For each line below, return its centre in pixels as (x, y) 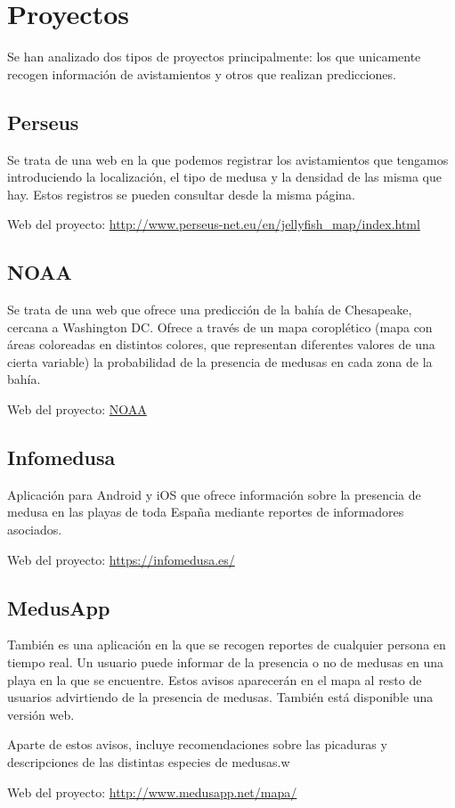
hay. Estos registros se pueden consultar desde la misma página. (181, 194)
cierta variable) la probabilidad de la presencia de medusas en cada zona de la (220, 361)
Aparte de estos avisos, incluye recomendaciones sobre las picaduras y (197, 744)
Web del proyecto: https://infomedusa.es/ (121, 559)
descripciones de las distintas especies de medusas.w (149, 762)
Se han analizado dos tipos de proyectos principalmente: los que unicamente (214, 57)
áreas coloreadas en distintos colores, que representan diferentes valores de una (221, 344)
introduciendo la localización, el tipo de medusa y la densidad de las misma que (225, 177)
